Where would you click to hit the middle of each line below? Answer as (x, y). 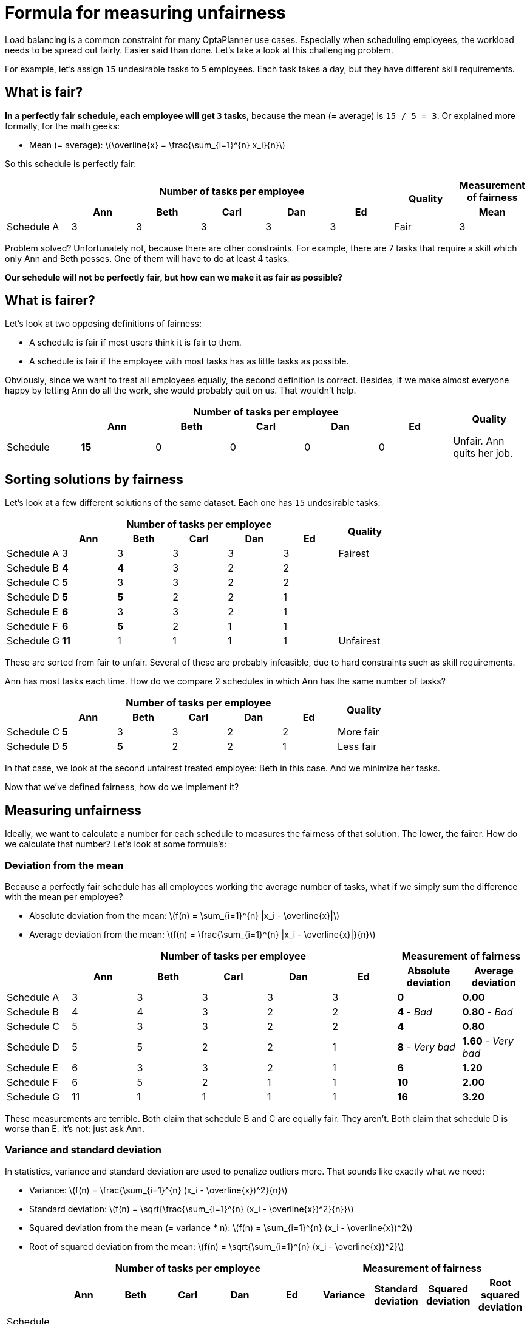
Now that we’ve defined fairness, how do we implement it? (122, 787)
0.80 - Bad (488, 1012)
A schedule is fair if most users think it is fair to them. (135, 343)
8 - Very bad (426, 1047)
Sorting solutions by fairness (94, 479)
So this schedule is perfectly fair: (71, 163)
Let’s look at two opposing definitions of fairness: (103, 324)
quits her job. (483, 453)
